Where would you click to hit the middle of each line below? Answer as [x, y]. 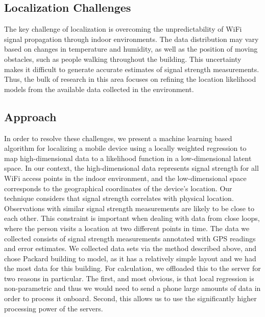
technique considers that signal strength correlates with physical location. [119, 198]
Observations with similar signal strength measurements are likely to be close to [129, 208]
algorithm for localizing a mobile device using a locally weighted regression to [125, 148]
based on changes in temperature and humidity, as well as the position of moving [131, 49]
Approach [30, 116]
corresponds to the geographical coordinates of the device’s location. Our [118, 188]
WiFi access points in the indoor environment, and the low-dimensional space [125, 178]
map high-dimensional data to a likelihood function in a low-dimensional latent [128, 158]
